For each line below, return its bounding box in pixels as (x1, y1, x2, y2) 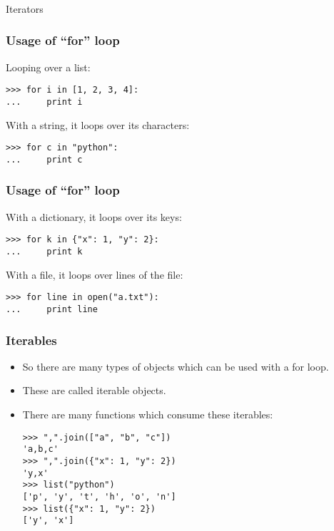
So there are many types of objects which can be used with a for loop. (22, 359, 329, 373)
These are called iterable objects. (22, 383, 166, 398)
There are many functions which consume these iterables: (22, 406, 273, 421)
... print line (6, 304, 98, 314)
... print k (6, 247, 83, 257)
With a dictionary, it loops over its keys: (6, 209, 182, 224)
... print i (6, 96, 83, 107)
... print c (6, 154, 83, 165)
